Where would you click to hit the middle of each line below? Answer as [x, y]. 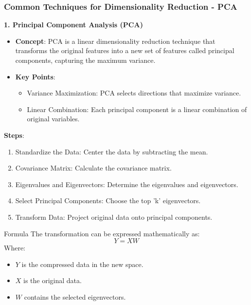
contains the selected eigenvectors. [75, 296]
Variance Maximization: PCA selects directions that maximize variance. [134, 93]
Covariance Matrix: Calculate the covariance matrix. [93, 168]
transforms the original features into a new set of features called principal [125, 50]
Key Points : [35, 76]
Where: [15, 248]
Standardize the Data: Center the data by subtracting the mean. [112, 151]
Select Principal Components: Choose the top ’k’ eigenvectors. [108, 200]
